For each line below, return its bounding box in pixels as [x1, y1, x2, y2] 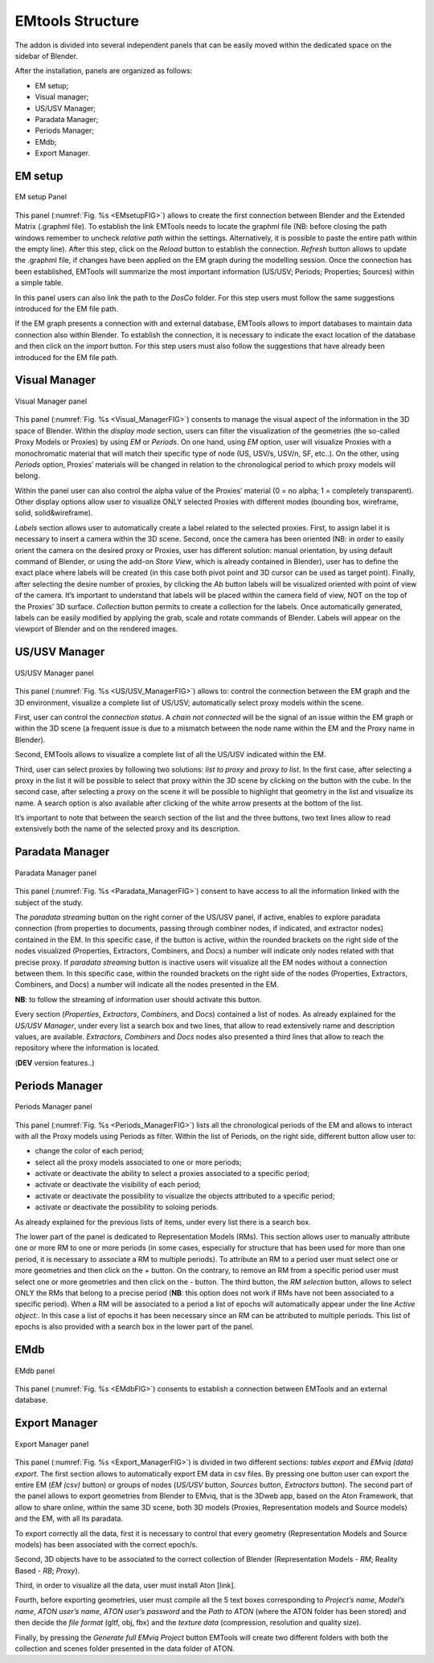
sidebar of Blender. [14, 51, 78, 60]
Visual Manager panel [14, 396, 88, 406]
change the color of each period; [35, 1146, 145, 1156]
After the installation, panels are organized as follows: [14, 66, 193, 76]
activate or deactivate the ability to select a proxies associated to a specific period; [35, 1169, 309, 1178]
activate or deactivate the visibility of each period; [35, 1180, 201, 1190]
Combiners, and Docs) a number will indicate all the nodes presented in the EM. [14, 980, 279, 989]
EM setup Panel [14, 192, 68, 202]
